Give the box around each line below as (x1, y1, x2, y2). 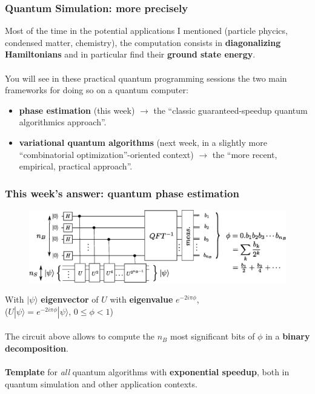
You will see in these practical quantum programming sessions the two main (5, 71, 287, 84)
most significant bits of (170, 330, 255, 343)
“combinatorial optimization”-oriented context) (19, 148, 194, 160)
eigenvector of (41, 293, 99, 306)
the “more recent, (212, 148, 277, 160)
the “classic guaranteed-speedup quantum (153, 103, 308, 116)
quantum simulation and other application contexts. (5, 377, 197, 390)
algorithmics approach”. (19, 116, 107, 128)
